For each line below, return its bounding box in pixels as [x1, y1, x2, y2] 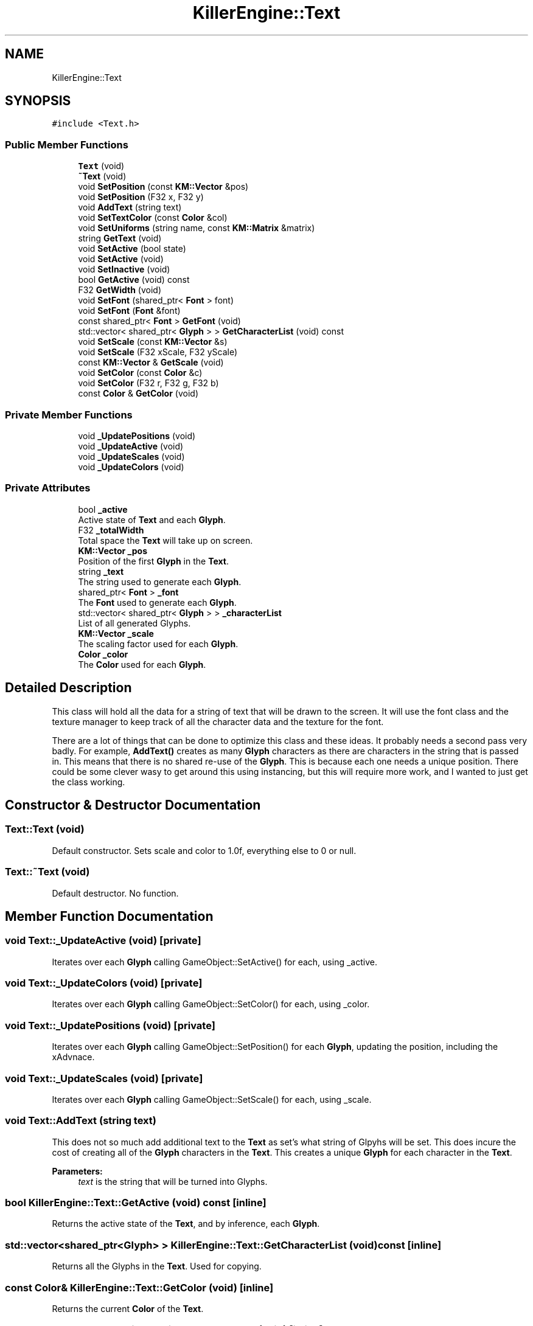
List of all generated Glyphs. [78, 617, 191, 628]
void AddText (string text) [78, 202, 182, 213]
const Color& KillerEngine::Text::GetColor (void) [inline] [5, 1281, 274, 1294]
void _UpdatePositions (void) [78, 430, 196, 441]
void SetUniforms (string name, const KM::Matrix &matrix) [78, 223, 315, 234]
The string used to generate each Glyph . [78, 576, 242, 587]
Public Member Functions [5, 138, 128, 151]
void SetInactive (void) [78, 264, 170, 275]
